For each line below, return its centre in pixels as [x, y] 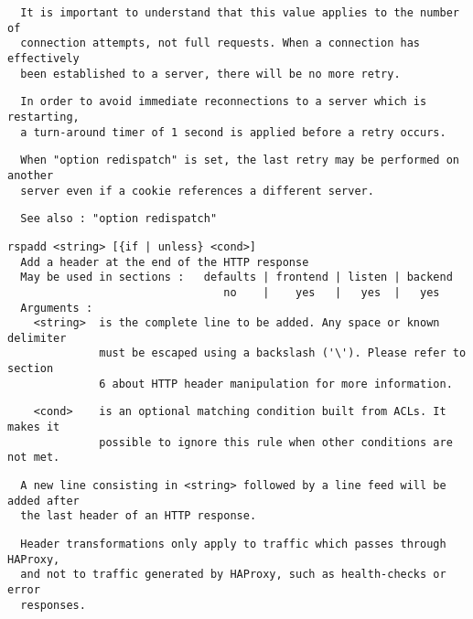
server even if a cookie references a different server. [197, 191]
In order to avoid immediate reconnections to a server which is [224, 102]
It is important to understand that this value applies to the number [240, 13]
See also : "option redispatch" [119, 219]
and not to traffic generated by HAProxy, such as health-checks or [233, 575]
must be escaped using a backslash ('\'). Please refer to [283, 353]
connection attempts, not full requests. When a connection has [220, 43]
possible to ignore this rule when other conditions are [276, 442]
